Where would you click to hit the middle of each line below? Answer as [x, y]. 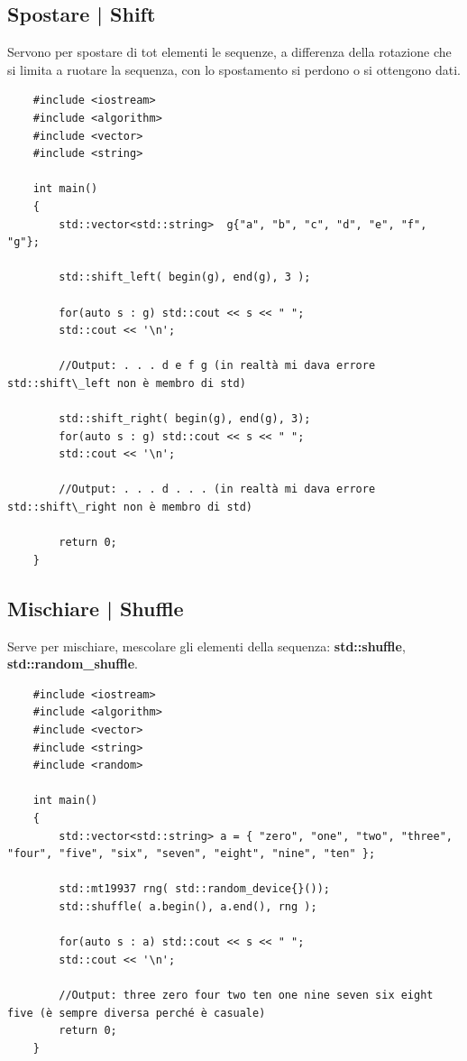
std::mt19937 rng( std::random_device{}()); [194, 889]
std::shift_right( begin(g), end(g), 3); [185, 419]
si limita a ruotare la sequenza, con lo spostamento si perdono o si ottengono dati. [234, 69]
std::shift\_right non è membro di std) [130, 507]
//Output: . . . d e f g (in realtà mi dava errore [217, 366]
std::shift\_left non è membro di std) [127, 383]
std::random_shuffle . [73, 664]
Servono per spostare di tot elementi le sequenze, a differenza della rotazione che [229, 52]
